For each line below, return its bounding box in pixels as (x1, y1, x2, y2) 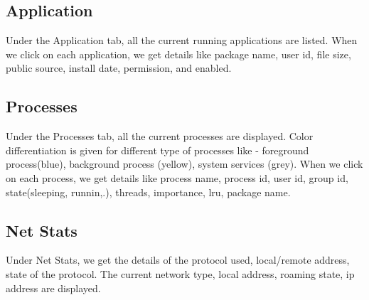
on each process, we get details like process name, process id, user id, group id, (6, 170, 348, 185)
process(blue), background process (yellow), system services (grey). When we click (6, 156, 363, 171)
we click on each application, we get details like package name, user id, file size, (6, 46, 351, 61)
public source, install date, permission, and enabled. (6, 60, 232, 75)
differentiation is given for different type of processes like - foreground (6, 142, 309, 157)
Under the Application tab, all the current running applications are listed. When (6, 33, 358, 48)
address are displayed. (6, 280, 101, 295)
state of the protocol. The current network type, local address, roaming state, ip (6, 266, 355, 281)
